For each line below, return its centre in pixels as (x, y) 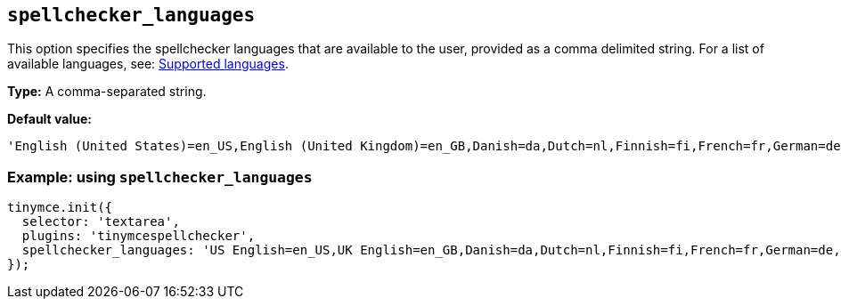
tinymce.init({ (60, 208)
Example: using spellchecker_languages (160, 177)
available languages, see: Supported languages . (148, 64)
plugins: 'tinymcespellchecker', (139, 236)
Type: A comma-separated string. (107, 92)
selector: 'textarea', (101, 222)
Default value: (49, 119)
